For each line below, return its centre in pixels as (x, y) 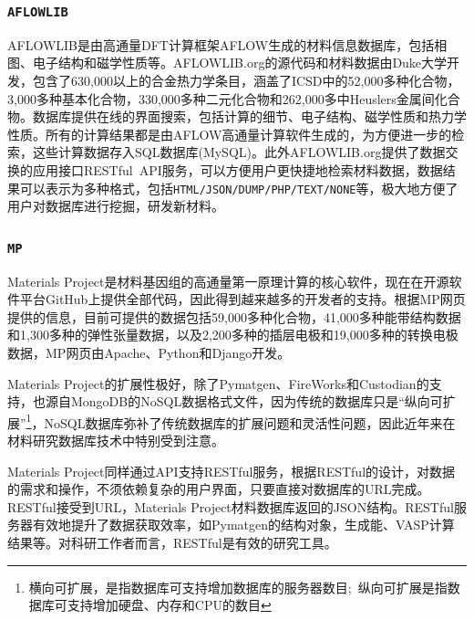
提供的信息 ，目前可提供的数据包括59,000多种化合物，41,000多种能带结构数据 (234, 316)
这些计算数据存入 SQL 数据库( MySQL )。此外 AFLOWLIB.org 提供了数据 (239, 152)
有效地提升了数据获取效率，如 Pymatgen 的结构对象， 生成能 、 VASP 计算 (243, 525)
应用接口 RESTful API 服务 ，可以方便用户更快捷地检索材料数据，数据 (237, 169)
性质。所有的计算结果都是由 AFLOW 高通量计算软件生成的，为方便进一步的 (230, 134)
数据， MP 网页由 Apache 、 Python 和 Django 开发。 (149, 352)
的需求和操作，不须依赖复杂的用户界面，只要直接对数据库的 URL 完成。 (219, 489)
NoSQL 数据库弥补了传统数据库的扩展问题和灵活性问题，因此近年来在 (250, 422)
